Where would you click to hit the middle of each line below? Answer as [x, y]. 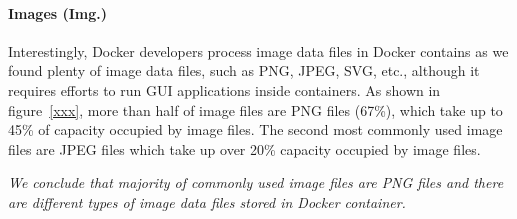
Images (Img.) [58, 12]
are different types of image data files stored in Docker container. [207, 201]
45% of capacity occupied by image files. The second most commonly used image [255, 129]
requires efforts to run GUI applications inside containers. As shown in [224, 89]
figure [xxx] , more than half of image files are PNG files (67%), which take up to [255, 109]
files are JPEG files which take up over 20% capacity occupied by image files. [244, 148]
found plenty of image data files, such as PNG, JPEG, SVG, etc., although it [244, 70]
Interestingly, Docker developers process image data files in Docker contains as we [258, 50]
